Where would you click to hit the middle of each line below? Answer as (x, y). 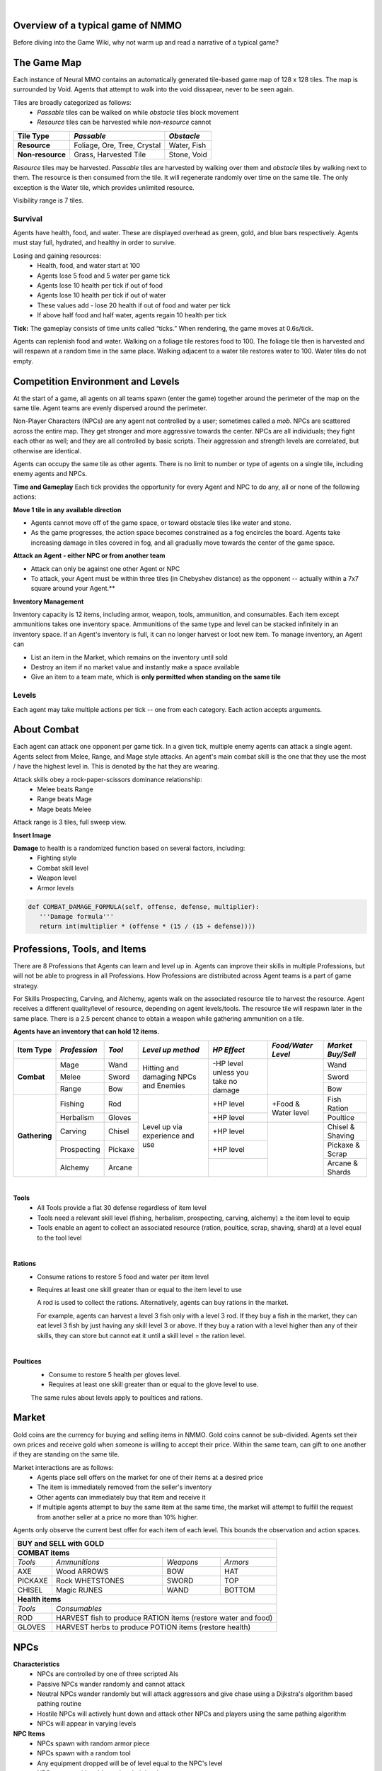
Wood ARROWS (82, 1571)
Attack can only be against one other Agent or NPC (105, 568)
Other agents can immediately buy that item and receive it (121, 1497)
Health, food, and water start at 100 (89, 266)
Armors (236, 1562)
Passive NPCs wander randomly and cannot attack (111, 1684)
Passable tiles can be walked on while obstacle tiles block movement (138, 112)
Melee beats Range (65, 789)
